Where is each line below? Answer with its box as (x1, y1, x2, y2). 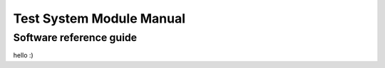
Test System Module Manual (13, 11, 185, 26)
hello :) (13, 51, 34, 59)
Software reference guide (13, 31, 138, 44)
